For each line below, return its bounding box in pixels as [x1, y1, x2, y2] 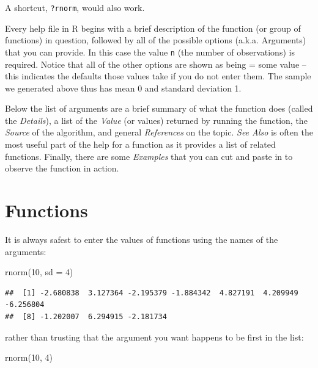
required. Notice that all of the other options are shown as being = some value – [5, 57, 306, 70]
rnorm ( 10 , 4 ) [5, 351, 53, 364]
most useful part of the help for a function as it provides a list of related [5, 138, 276, 151]
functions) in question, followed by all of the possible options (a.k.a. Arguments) [5, 34, 306, 46]
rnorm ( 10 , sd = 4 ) [5, 265, 73, 278]
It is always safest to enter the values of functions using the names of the [5, 233, 278, 245]
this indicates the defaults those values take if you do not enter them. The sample [5, 70, 311, 82]
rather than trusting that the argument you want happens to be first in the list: [5, 330, 304, 343]
